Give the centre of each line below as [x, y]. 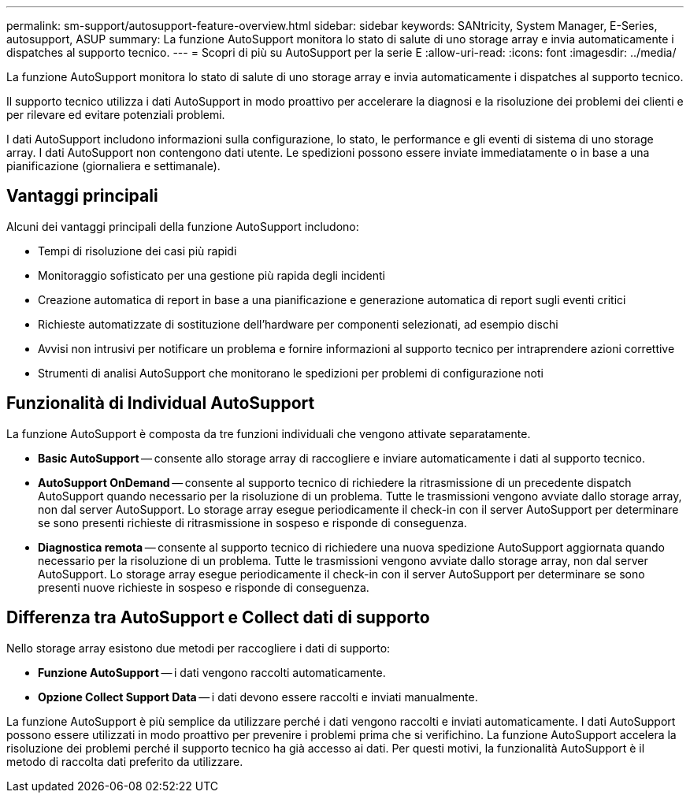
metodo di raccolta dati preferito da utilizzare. [125, 761]
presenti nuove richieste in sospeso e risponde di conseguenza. [204, 587]
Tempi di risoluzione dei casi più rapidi [137, 251]
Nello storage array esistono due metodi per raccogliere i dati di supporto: [198, 648]
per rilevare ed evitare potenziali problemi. [116, 115]
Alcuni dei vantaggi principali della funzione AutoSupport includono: [183, 226]
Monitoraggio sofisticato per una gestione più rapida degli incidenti [211, 275]
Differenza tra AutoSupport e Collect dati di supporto [218, 618]
